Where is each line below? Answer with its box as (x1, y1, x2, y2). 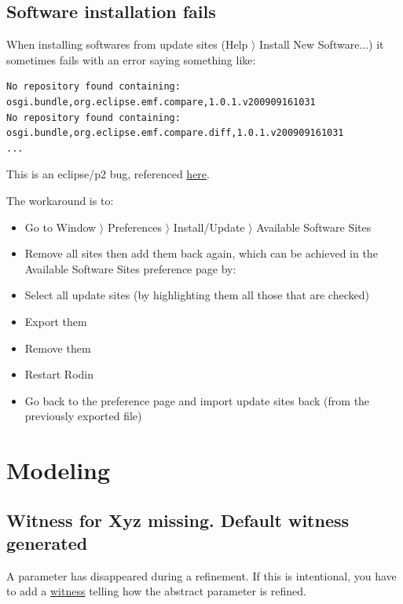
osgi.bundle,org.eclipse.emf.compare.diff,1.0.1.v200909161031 (6, 127, 344, 139)
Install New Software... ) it (259, 36, 384, 53)
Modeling (6, 454, 111, 486)
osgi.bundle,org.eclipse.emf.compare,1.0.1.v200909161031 (6, 96, 316, 108)
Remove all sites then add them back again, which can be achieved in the (24, 245, 378, 262)
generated (6, 531, 88, 555)
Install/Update (173, 218, 245, 235)
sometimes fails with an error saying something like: (6, 51, 256, 68)
